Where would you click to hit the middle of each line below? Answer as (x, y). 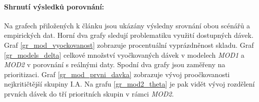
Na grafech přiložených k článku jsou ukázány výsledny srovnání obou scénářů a (127, 25)
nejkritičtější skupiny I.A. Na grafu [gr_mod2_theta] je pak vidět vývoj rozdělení (129, 84)
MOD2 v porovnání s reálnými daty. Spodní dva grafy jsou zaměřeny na (115, 64)
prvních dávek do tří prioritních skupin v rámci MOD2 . (89, 93)
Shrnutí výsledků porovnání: (54, 6)
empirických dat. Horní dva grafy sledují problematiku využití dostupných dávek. (129, 35)
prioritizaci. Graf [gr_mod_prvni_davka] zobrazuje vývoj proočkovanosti (117, 74)
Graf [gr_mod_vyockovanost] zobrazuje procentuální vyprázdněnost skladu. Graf (129, 45)
